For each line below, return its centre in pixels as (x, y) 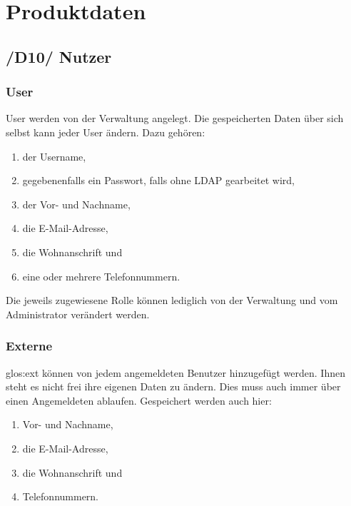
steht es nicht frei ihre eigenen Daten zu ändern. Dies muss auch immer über (173, 386)
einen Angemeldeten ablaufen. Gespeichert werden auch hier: (139, 400)
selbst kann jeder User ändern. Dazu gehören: (106, 132)
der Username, (54, 156)
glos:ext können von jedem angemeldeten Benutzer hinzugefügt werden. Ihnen (175, 372)
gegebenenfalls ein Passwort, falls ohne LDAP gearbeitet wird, (158, 180)
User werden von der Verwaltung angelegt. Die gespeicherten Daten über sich (175, 118)
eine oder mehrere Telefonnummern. (101, 276)
